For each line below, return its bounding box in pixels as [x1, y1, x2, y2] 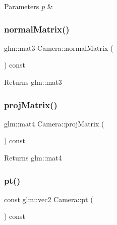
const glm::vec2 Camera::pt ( [4, 194, 93, 204]
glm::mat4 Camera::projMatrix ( [4, 118, 104, 128]
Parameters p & [4, 1, 53, 11]
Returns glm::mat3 [4, 77, 62, 87]
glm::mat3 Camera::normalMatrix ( [4, 42, 113, 53]
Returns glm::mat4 [4, 152, 62, 163]
